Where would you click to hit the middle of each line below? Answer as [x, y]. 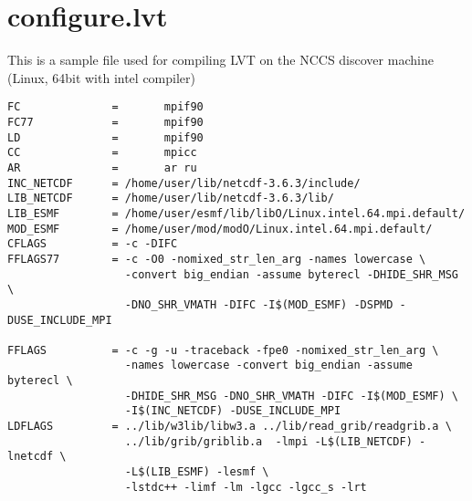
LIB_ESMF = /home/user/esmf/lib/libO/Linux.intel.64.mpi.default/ [236, 213]
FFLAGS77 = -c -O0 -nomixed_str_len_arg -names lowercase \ [217, 259]
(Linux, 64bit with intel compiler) [101, 77]
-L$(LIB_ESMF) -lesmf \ [197, 472]
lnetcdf [31, 457]
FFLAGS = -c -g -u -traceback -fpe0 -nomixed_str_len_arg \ [223, 350]
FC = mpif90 [105, 107]
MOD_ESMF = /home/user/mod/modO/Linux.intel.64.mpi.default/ [220, 229]
